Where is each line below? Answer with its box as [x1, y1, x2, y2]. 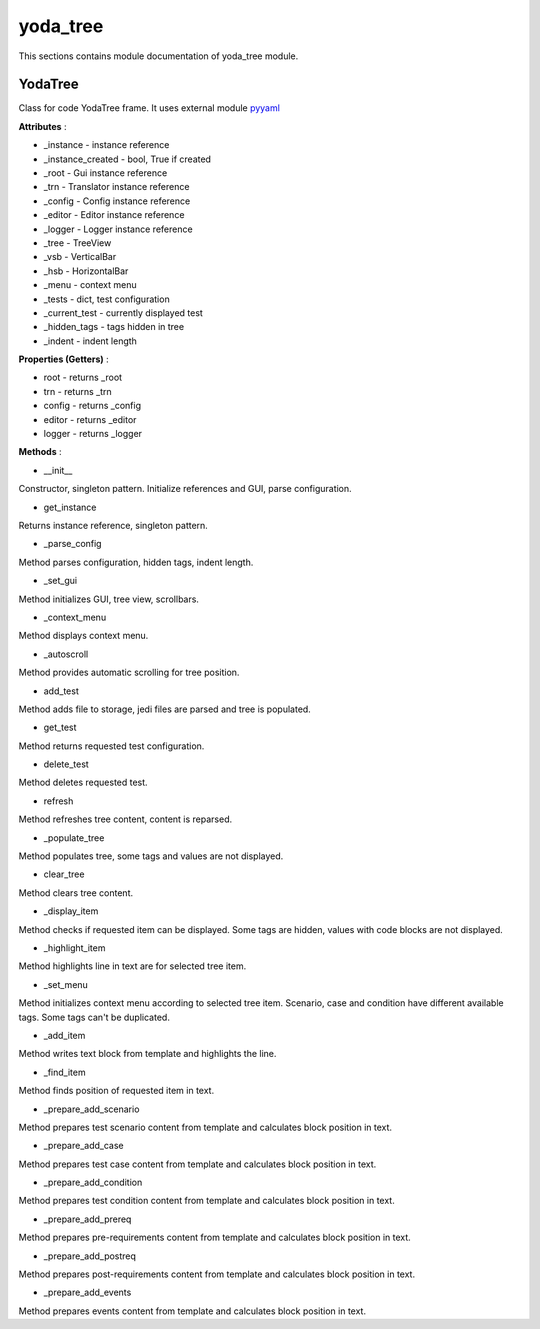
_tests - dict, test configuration [43, 293, 170, 305]
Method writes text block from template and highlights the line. [18, 1048, 277, 1060]
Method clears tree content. [18, 886, 134, 899]
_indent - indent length [43, 335, 137, 347]
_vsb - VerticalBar [43, 251, 117, 263]
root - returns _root [43, 371, 123, 384]
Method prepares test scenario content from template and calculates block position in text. [18, 1121, 393, 1133]
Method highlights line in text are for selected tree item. [18, 960, 247, 972]
